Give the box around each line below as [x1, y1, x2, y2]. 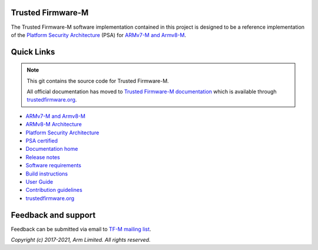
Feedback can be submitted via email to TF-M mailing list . [11, 225, 151, 232]
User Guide [25, 178, 54, 185]
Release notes [25, 153, 60, 161]
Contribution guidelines [25, 187, 82, 194]
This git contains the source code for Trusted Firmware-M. [26, 77, 169, 85]
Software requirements [25, 162, 82, 169]
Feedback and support [11, 210, 96, 220]
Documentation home [25, 146, 78, 153]
